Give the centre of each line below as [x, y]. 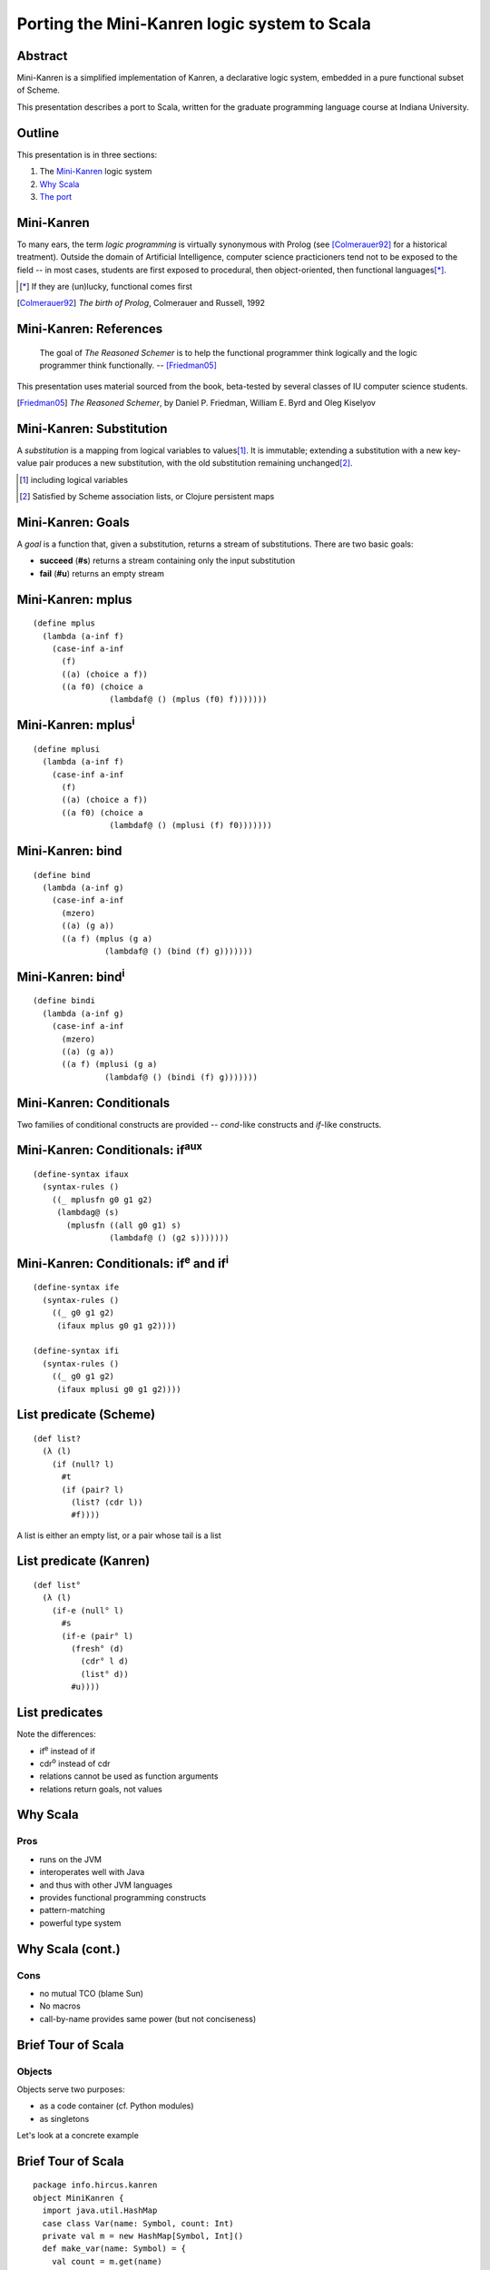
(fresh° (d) [98, 1649]
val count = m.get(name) [107, 2261]
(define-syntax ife [76, 1288]
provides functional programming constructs [123, 1897]
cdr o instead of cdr [75, 1763]
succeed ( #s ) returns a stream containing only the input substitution [167, 561]
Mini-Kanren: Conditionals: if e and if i [122, 1262]
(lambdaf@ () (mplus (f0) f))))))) [188, 700]
